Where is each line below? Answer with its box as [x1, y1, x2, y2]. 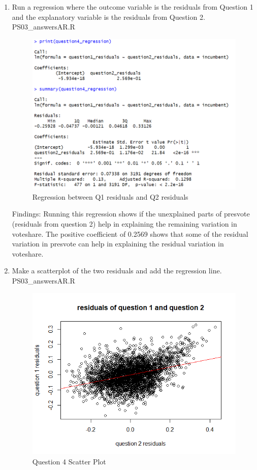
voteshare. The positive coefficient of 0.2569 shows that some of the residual [12, 228, 248, 239]
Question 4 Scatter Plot [32, 456, 106, 466]
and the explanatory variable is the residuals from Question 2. [12, 11, 205, 22]
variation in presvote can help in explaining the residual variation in [12, 238, 224, 249]
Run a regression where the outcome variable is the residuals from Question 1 [12, 2, 253, 12]
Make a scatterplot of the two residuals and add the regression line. [12, 265, 222, 276]
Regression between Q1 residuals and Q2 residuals [32, 191, 188, 202]
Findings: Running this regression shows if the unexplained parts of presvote [12, 208, 250, 219]
